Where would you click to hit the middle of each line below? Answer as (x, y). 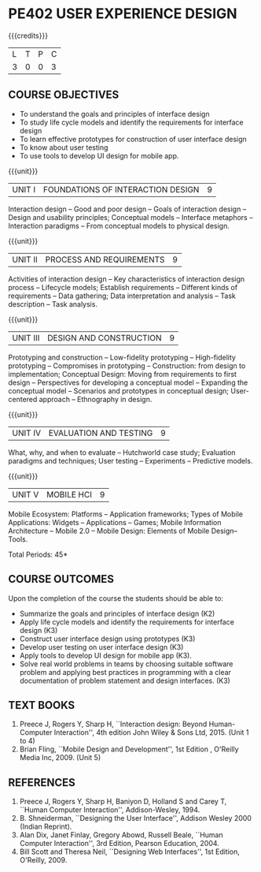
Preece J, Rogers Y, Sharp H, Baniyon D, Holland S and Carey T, (123, 802)
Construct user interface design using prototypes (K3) (107, 639)
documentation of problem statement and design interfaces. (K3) (125, 680)
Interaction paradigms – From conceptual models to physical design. (119, 225)
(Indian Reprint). (46, 827)
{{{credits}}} (28, 35)
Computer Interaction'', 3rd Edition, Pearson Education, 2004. (119, 844)
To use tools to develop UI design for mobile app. (99, 155)
